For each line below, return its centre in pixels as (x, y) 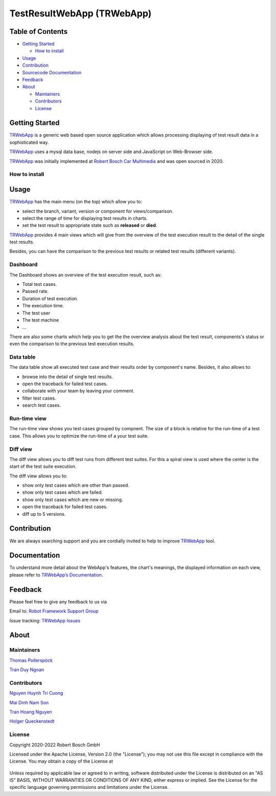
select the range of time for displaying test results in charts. (85, 218)
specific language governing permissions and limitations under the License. (89, 787)
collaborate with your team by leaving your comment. (78, 391)
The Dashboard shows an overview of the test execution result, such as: (86, 275)
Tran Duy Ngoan (27, 670)
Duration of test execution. (50, 298)
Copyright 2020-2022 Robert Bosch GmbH (55, 745)
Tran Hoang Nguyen (31, 711)
